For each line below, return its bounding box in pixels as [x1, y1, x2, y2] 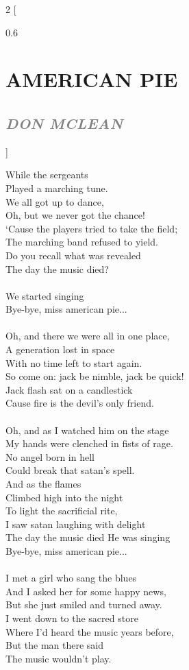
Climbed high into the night [5, 490, 123, 504]
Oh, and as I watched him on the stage [5, 422, 169, 437]
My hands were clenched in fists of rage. [5, 436, 173, 451]
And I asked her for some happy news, [5, 584, 166, 598]
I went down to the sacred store [5, 610, 138, 625]
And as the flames [5, 477, 81, 491]
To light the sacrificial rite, [5, 503, 118, 518]
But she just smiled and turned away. [5, 597, 162, 612]
